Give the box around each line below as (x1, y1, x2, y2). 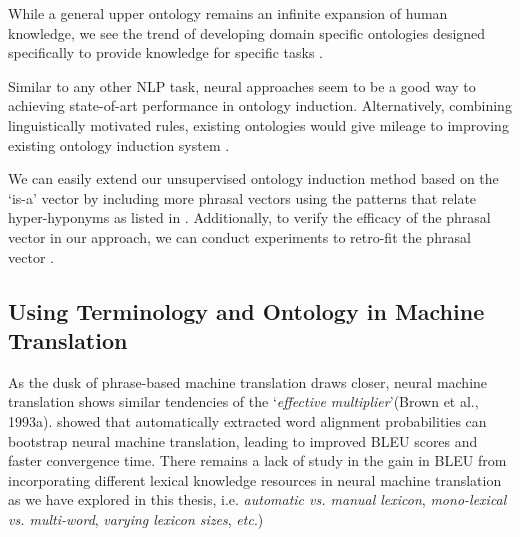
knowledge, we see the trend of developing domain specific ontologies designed (8, 22, 486, 43)
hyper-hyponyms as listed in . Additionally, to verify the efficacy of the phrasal (8, 207, 491, 228)
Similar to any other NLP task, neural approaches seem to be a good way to (8, 75, 476, 96)
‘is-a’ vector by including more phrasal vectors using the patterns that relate (8, 187, 477, 208)
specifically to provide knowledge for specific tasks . (8, 42, 323, 63)
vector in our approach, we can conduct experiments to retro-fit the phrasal (8, 226, 471, 247)
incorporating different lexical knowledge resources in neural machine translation (8, 469, 502, 490)
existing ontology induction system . (8, 134, 230, 155)
